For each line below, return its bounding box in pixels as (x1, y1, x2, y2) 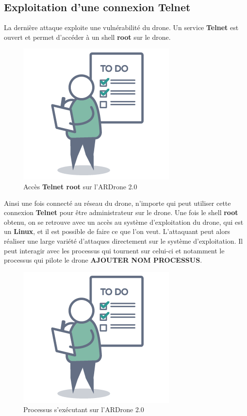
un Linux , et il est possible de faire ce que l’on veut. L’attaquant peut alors (4, 226, 231, 236)
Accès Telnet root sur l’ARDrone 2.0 (23, 181, 137, 191)
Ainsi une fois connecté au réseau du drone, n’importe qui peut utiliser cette (4, 198, 231, 208)
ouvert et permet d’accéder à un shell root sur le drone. (4, 32, 171, 42)
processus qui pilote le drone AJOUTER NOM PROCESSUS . (4, 255, 202, 265)
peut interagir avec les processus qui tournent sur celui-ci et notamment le (4, 245, 225, 255)
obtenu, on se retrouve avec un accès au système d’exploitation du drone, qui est (4, 216, 244, 227)
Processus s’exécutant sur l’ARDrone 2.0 (23, 404, 144, 415)
